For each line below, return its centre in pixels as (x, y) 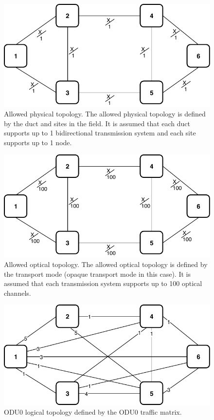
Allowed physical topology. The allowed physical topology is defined (105, 114)
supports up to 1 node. (38, 143)
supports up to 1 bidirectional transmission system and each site (100, 133)
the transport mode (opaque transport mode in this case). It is (97, 274)
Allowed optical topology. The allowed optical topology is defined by (106, 264)
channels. (18, 293)
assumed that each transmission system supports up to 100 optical (103, 283)
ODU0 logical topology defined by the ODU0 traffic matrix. (93, 412)
